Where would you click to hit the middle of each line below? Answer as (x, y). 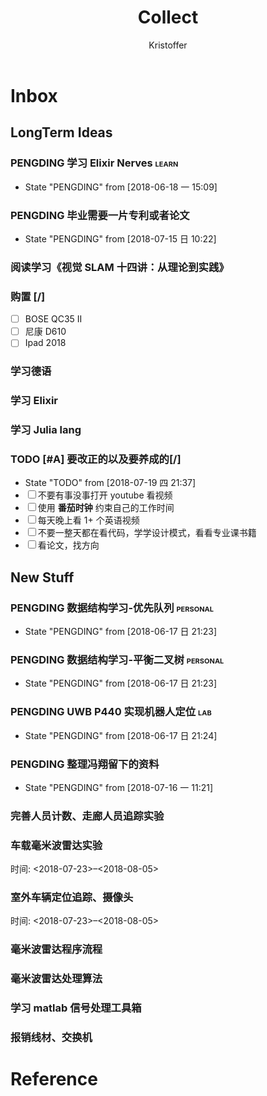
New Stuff (42, 577)
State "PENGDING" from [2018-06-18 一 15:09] (121, 187)
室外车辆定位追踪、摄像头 (72, 898)
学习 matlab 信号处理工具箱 (76, 1008)
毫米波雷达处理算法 (56, 979)
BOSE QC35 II (53, 319)
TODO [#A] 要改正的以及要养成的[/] (96, 459)
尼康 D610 (45, 332)
